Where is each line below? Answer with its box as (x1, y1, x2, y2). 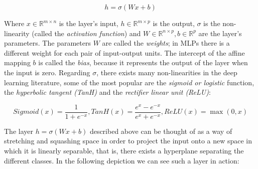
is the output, (153, 18, 195, 28)
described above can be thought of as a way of (89, 125, 232, 136)
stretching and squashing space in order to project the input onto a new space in (4, 135, 252, 146)
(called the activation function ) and (32, 28, 141, 38)
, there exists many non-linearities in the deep (96, 67, 237, 77)
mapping (4, 57, 31, 68)
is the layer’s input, (59, 18, 118, 28)
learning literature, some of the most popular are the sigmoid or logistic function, (4, 77, 254, 87)
